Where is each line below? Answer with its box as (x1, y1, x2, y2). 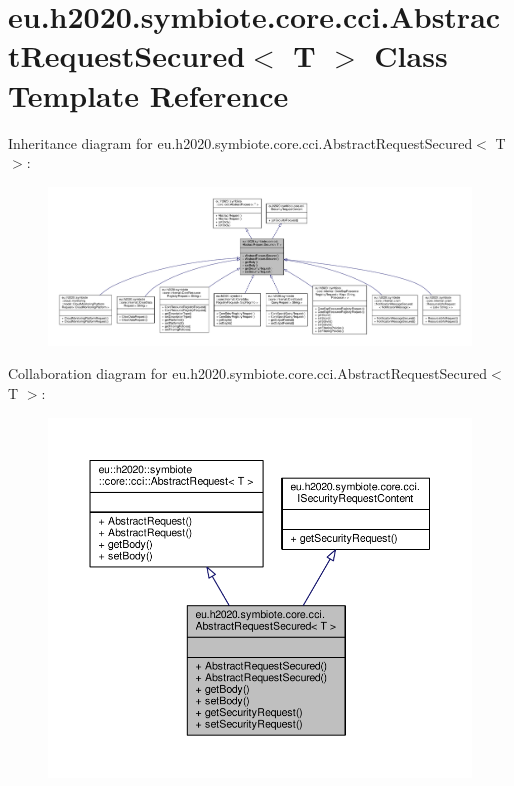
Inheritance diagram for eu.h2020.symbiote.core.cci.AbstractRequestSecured (8, 132, 473, 153)
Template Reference (8, 74, 289, 115)
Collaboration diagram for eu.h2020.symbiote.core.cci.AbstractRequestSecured (8, 363, 488, 384)
